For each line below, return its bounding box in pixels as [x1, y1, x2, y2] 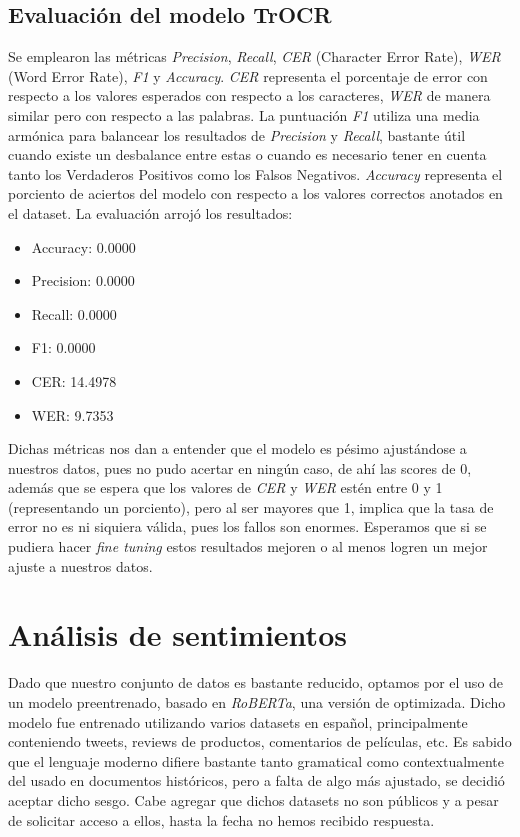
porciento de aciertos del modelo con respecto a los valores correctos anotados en [8, 183, 503, 204]
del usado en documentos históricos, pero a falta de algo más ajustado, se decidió [8, 770, 505, 791]
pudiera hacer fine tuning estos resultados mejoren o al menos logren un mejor [8, 536, 488, 557]
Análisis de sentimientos [8, 614, 347, 655]
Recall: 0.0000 [31, 303, 117, 324]
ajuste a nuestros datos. [8, 555, 153, 576]
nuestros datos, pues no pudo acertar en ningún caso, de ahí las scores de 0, [8, 457, 472, 478]
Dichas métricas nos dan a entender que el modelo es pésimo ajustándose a [8, 438, 467, 459]
